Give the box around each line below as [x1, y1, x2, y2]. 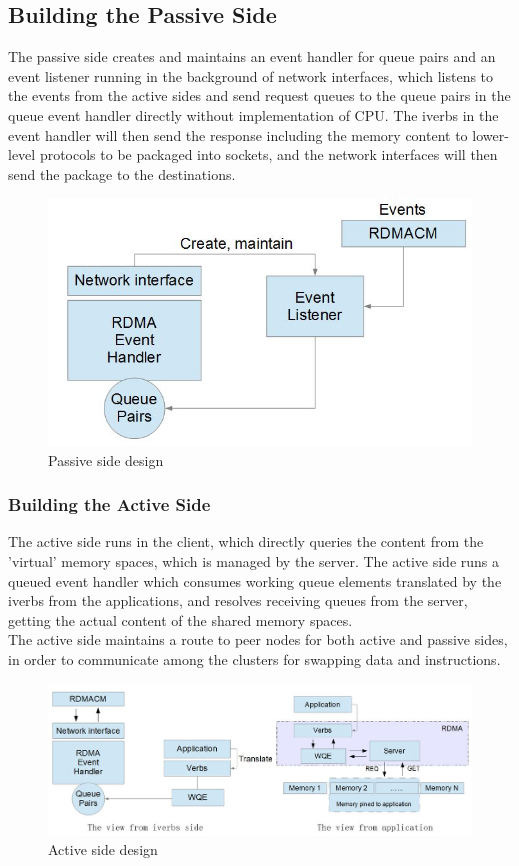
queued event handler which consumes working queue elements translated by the [8, 570, 502, 591]
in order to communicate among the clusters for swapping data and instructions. [8, 648, 501, 669]
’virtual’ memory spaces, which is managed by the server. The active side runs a [8, 550, 499, 571]
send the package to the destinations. [8, 163, 236, 184]
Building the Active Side [8, 492, 211, 517]
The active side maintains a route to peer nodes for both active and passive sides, [8, 629, 508, 650]
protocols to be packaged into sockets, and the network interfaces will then [39, 144, 498, 165]
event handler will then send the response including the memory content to [8, 124, 468, 145]
